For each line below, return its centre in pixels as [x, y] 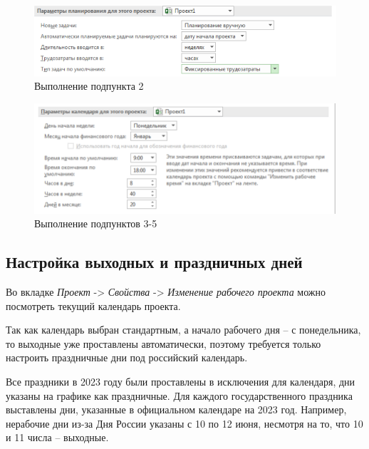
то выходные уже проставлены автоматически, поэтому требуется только [163, 343]
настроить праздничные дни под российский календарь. [127, 357]
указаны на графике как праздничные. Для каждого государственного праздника [179, 395]
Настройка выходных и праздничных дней [154, 262]
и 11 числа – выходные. [57, 437]
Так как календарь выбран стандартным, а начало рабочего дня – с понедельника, [183, 330]
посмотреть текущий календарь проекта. [93, 305]
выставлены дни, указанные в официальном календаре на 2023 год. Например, [176, 409]
